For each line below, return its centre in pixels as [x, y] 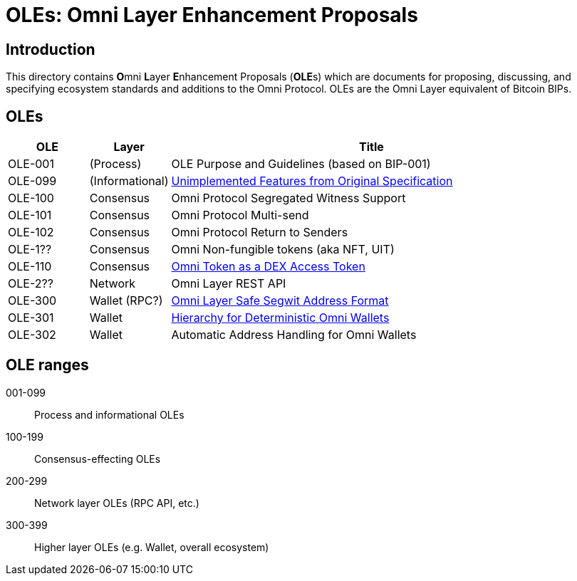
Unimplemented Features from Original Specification [312, 181]
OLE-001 [31, 164]
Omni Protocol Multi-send [240, 215]
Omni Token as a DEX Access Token [268, 267]
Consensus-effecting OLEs [98, 459]
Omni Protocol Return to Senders [260, 232]
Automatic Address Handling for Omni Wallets [294, 335]
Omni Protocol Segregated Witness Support [288, 198]
